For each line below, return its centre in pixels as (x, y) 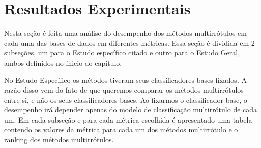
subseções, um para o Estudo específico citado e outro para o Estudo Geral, (122, 53)
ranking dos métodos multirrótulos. (59, 140)
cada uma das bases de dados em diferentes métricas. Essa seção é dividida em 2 (129, 42)
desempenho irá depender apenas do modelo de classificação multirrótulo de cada (131, 110)
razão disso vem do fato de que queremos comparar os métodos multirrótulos (124, 90)
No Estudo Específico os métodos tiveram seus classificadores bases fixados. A (125, 80)
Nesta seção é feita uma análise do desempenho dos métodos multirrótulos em (125, 33)
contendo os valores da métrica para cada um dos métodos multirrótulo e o (121, 129)
